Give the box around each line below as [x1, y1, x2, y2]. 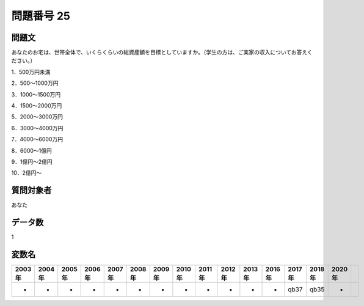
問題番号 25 [11, 9, 70, 23]
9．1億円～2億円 [11, 158, 53, 165]
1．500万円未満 [11, 68, 51, 76]
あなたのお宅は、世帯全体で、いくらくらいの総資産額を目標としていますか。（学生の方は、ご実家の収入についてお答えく [11, 49, 313, 56]
